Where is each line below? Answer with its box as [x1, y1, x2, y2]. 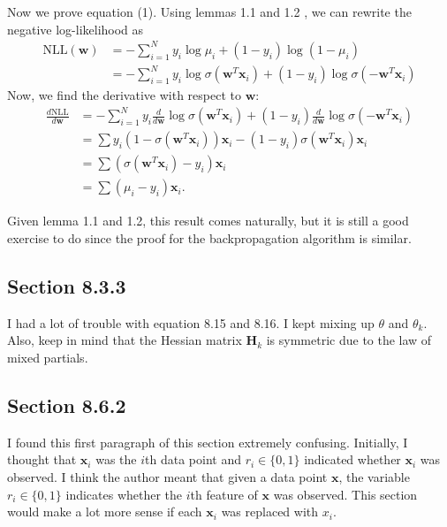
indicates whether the [65, 485, 183, 503]
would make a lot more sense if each [7, 502, 202, 521]
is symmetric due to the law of [266, 331, 432, 349]
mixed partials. [7, 348, 88, 367]
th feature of [190, 485, 258, 503]
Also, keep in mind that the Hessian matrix [7, 331, 242, 349]
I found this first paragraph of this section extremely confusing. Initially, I [7, 432, 408, 451]
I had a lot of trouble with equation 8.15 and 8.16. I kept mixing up [7, 313, 375, 332]
